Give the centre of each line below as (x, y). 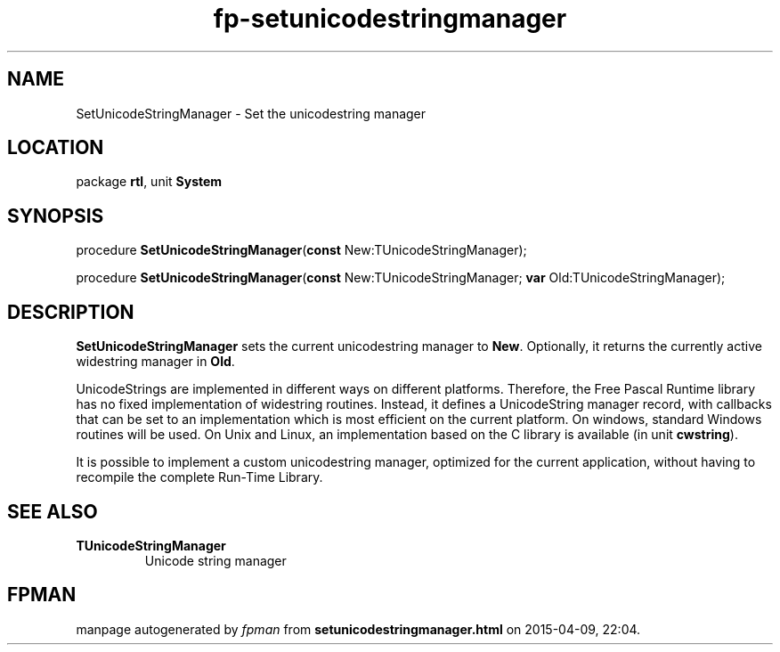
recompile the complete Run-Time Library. (199, 477)
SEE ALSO (53, 511)
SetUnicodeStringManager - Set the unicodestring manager (251, 113)
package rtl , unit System (149, 182)
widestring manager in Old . (155, 362)
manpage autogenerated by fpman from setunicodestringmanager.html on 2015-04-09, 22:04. (358, 629)
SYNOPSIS (56, 216)
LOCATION (56, 148)
